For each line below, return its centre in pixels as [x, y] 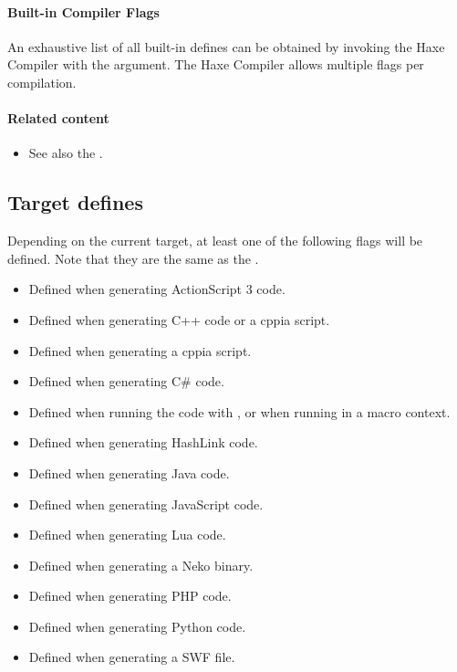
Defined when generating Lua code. [127, 535]
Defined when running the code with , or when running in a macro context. [239, 411]
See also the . [66, 153]
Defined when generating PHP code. [130, 596]
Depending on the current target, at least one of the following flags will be [215, 241]
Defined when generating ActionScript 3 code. [157, 289]
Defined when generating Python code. [137, 626]
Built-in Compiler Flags [83, 11]
